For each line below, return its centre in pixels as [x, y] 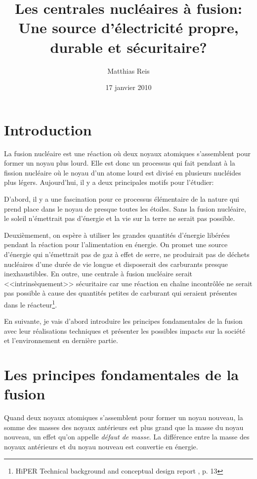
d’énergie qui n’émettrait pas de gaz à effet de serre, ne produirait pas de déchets [127, 254]
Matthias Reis [128, 70]
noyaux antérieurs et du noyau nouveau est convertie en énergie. [101, 447]
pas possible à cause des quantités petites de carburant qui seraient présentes [121, 293]
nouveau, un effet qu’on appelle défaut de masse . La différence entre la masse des [127, 437]
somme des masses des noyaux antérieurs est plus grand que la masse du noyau [124, 427]
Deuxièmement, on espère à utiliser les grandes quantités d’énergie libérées [117, 235]
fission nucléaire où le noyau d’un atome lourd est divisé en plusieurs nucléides [123, 172]
